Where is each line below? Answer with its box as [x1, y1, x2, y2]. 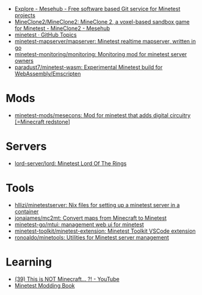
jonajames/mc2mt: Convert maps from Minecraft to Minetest [14, 214, 167, 222]
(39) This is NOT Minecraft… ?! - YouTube [14, 275, 120, 283]
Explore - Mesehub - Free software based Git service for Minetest [14, 5, 181, 12]
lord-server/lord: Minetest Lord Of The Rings [14, 159, 127, 167]
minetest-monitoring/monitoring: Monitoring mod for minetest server [14, 51, 187, 57]
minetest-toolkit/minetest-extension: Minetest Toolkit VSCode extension [14, 227, 196, 235]
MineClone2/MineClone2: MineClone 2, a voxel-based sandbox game [14, 18, 190, 25]
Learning [5, 255, 52, 269]
